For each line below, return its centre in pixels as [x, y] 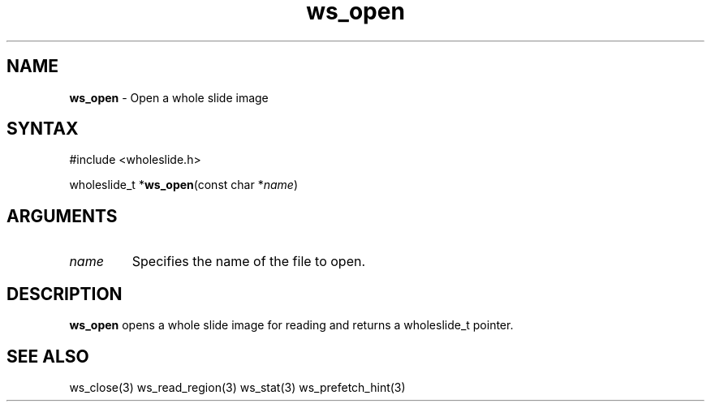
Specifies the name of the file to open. [249, 262]
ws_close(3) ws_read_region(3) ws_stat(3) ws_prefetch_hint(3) [237, 387]
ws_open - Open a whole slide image [169, 97]
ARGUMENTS [62, 216]
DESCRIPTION [65, 294]
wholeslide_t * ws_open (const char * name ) [183, 185]
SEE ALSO [48, 356]
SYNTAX [43, 129]
